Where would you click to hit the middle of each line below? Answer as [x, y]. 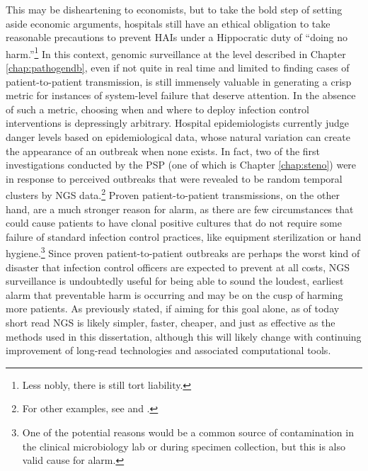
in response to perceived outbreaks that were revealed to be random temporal [174, 178]
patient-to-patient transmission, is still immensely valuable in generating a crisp [179, 81]
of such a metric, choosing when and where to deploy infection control [157, 109]
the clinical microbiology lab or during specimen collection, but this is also [184, 446]
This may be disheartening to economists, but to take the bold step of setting [174, 9]
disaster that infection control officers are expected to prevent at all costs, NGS [178, 267]
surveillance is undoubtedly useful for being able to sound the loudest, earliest [175, 281]
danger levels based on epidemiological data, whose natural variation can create [178, 137]
